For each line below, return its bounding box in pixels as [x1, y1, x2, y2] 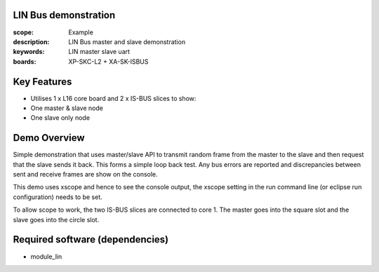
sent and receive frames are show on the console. [13, 170, 158, 179]
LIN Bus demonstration [13, 9, 116, 21]
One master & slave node [30, 104, 103, 112]
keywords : [13, 48, 45, 56]
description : [13, 37, 50, 46]
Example [68, 28, 94, 36]
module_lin [30, 252, 62, 261]
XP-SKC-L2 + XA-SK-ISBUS [68, 57, 149, 66]
